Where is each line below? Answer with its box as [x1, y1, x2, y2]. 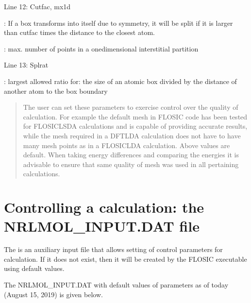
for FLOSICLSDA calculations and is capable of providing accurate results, [23, 121, 248, 131]
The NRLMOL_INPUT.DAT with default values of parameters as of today [4, 280, 229, 289]
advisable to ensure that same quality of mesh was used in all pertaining [23, 159, 239, 169]
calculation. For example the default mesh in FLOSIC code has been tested [23, 111, 248, 121]
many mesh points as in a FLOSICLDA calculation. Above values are [23, 140, 230, 150]
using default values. [4, 263, 65, 273]
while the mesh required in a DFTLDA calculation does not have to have [23, 130, 241, 140]
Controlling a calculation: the [4, 197, 204, 217]
